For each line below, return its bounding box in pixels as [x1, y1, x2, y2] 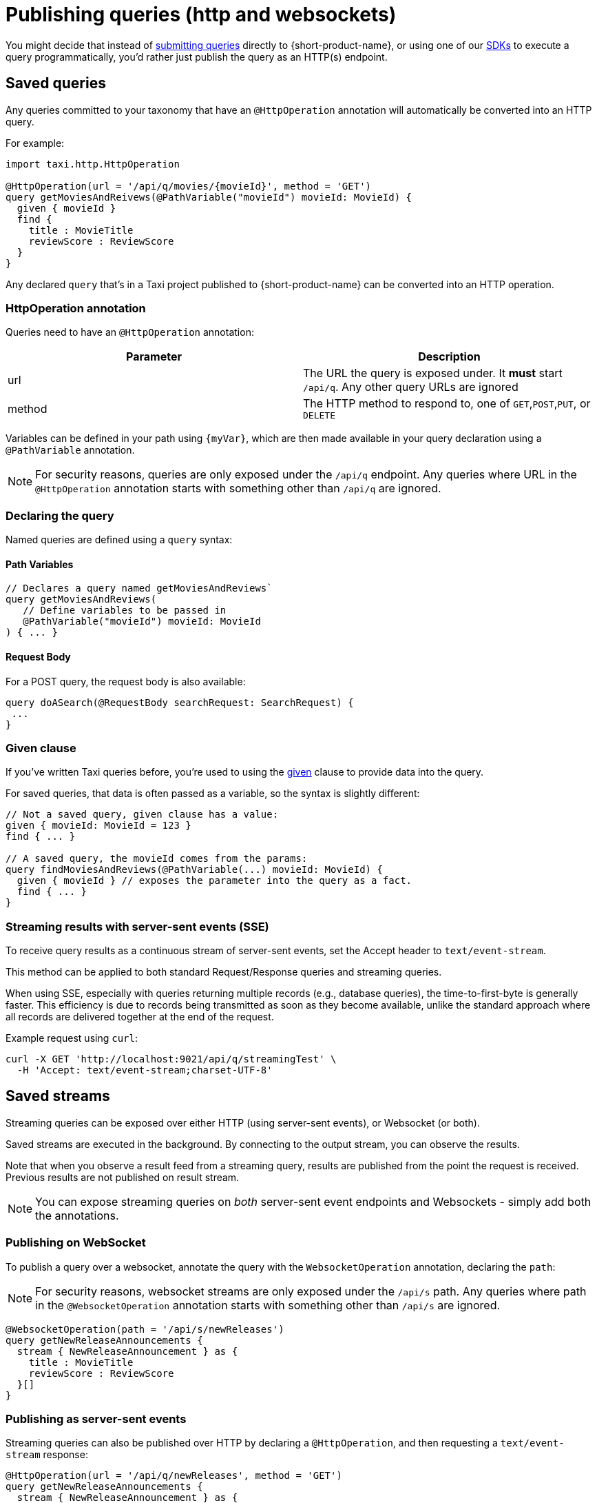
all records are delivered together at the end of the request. [6, 1011, 274, 1023]
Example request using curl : [6, 1032, 138, 1045]
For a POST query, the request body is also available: [6, 675, 246, 687]
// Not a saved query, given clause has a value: [6, 809, 279, 820]
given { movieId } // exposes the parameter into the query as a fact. [17, 875, 412, 887]
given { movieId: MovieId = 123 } [6, 820, 191, 831]
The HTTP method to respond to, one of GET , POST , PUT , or [303, 396, 591, 411]
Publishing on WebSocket [6, 1235, 146, 1250]
